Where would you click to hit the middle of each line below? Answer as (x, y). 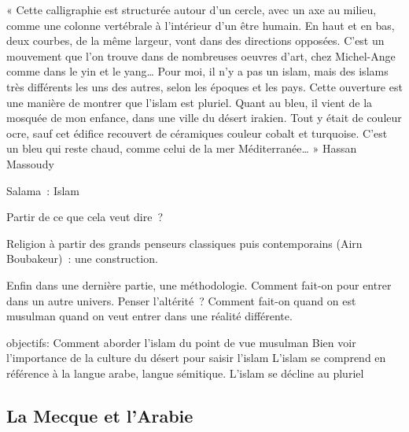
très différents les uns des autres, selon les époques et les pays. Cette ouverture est (204, 86)
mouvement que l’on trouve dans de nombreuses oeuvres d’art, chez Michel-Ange (201, 55)
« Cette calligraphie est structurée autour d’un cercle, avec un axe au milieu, (192, 9)
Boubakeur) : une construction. (82, 258)
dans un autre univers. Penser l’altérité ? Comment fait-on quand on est (181, 300)
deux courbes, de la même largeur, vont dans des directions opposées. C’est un (195, 41)
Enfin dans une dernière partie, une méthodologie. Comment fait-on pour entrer (199, 284)
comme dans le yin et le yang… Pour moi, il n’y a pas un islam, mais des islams (197, 71)
